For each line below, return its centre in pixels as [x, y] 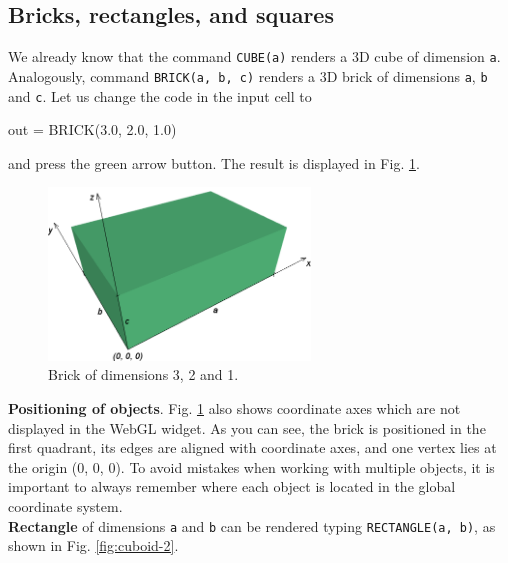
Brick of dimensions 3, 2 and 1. [143, 374]
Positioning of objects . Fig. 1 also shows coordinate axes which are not [234, 408]
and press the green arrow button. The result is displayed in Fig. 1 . [214, 162]
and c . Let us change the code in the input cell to [160, 95]
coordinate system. [65, 505]
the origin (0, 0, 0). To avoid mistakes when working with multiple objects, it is [251, 466]
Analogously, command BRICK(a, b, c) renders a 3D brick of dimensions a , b [248, 75]
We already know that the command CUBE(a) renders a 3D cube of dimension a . [254, 56]
